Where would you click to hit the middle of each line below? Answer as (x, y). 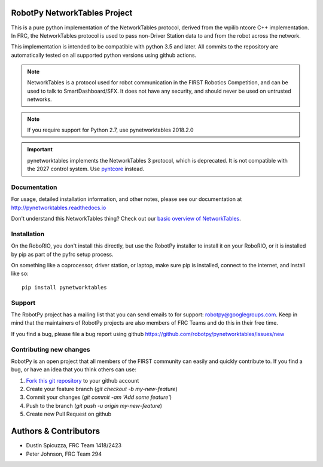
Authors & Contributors (56, 431)
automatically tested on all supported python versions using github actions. (104, 55)
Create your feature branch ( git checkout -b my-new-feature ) (102, 389)
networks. (39, 99)
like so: (20, 274)
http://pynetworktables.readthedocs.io (59, 207)
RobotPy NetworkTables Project (72, 13)
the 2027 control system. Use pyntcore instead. (86, 169)
